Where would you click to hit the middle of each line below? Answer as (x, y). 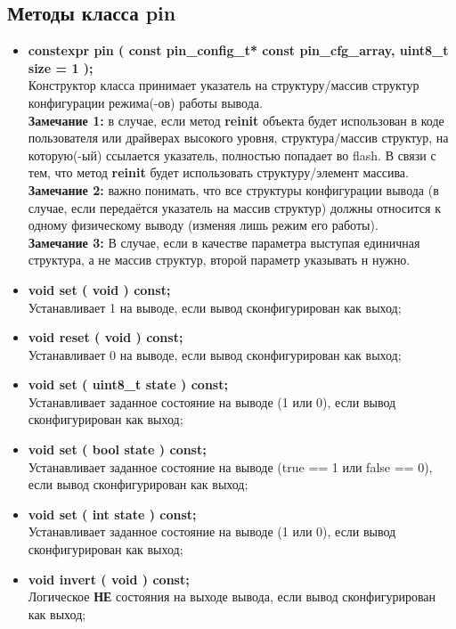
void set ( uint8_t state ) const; (128, 384)
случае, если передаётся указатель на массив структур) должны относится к (234, 207)
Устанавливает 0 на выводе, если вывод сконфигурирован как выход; (215, 354)
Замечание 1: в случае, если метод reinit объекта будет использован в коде (236, 120)
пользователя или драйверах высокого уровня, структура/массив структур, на (238, 138)
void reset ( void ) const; (106, 337)
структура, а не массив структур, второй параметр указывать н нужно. (219, 260)
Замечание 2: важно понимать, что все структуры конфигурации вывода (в (233, 189)
